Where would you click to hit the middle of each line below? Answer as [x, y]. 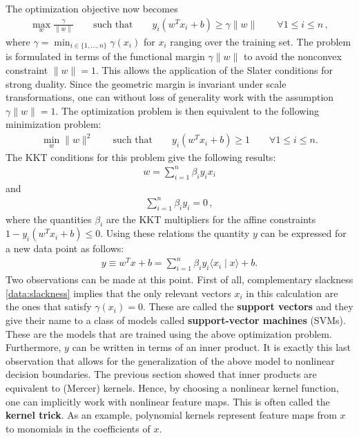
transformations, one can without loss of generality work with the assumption [170, 97]
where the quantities [49, 219]
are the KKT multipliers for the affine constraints [211, 219]
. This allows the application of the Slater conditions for [214, 69]
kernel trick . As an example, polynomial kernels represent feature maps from [171, 415]
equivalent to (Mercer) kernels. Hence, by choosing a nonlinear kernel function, [172, 388]
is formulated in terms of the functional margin [105, 56]
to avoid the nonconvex [292, 56]
